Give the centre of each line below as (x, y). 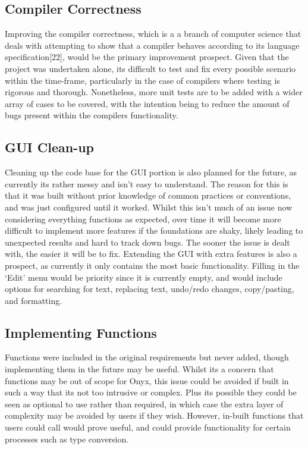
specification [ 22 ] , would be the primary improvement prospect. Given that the (147, 57)
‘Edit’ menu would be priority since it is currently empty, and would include (144, 277)
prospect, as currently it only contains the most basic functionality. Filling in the (152, 265)
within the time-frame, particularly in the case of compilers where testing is (142, 80)
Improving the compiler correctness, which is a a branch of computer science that (153, 34)
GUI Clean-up (50, 147)
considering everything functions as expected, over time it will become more (143, 219)
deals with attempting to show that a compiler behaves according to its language (152, 45)
